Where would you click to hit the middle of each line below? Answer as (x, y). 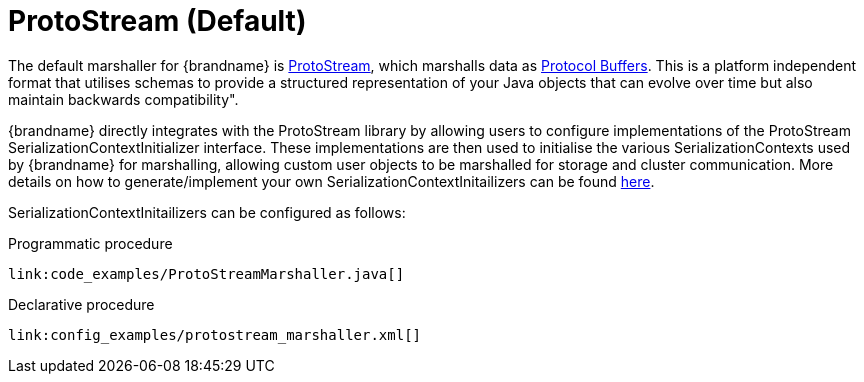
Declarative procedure (81, 304)
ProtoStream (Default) (157, 21)
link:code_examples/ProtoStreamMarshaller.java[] (206, 273)
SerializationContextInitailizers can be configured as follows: (207, 212)
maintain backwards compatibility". (123, 99)
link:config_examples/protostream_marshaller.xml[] (215, 334)
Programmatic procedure (90, 243)
